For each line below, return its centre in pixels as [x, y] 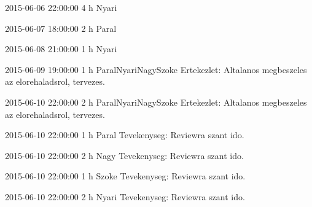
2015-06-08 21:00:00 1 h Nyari [61, 49]
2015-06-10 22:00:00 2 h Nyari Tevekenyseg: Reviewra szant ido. [125, 196]
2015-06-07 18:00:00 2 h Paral [61, 28]
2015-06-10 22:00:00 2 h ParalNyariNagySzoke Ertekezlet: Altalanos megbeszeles [156, 102]
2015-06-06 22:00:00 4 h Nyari [61, 7]
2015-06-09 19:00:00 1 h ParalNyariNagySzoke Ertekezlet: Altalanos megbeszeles [156, 69]
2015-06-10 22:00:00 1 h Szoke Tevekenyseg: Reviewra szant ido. [125, 176]
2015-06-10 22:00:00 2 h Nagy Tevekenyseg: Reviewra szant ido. [124, 155]
